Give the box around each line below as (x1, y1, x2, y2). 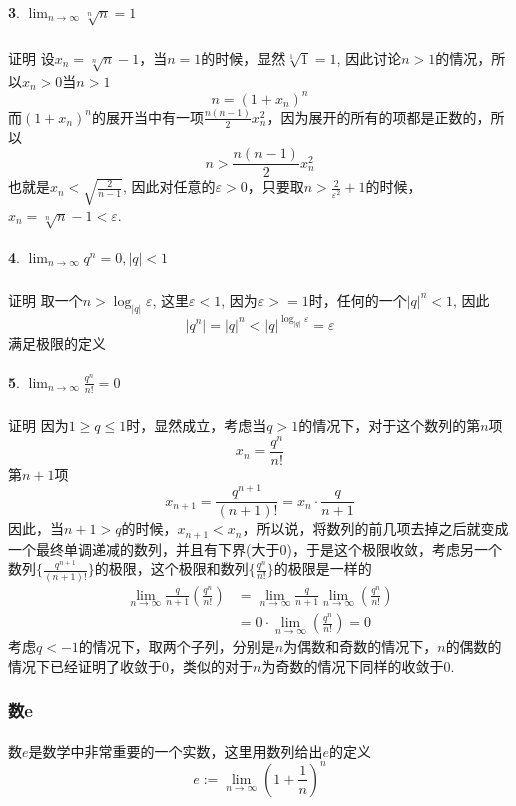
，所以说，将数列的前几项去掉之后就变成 (242, 518, 509, 539)
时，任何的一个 (308, 289, 407, 310)
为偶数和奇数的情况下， (283, 636, 438, 657)
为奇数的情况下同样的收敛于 (261, 655, 444, 676)
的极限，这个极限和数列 (94, 558, 249, 579)
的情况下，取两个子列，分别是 (78, 636, 275, 657)
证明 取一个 (8, 289, 83, 310)
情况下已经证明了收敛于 (8, 655, 162, 676)
